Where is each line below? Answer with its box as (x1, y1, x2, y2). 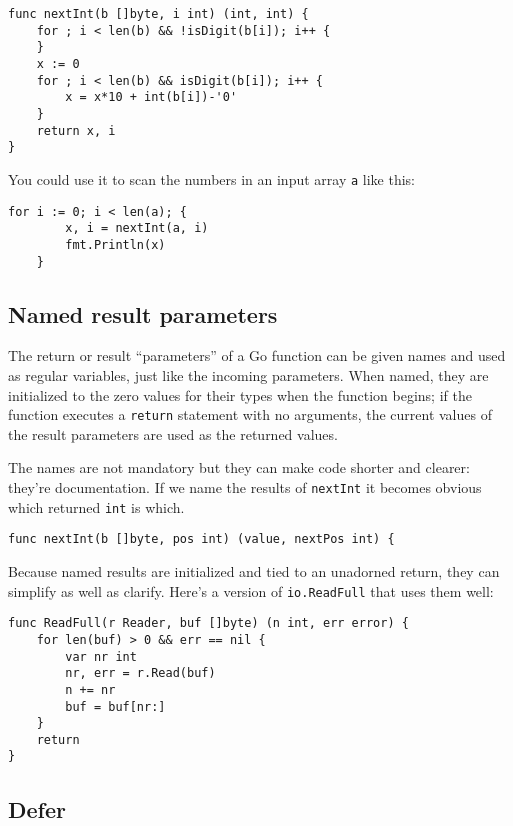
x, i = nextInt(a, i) (65, 221, 209, 236)
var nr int (65, 649, 137, 664)
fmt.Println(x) (65, 237, 166, 252)
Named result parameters (8, 298, 278, 329)
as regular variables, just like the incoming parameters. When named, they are (8, 364, 489, 385)
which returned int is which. (8, 496, 185, 517)
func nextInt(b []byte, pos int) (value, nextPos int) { (8, 532, 395, 547)
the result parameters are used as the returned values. (8, 423, 338, 444)
